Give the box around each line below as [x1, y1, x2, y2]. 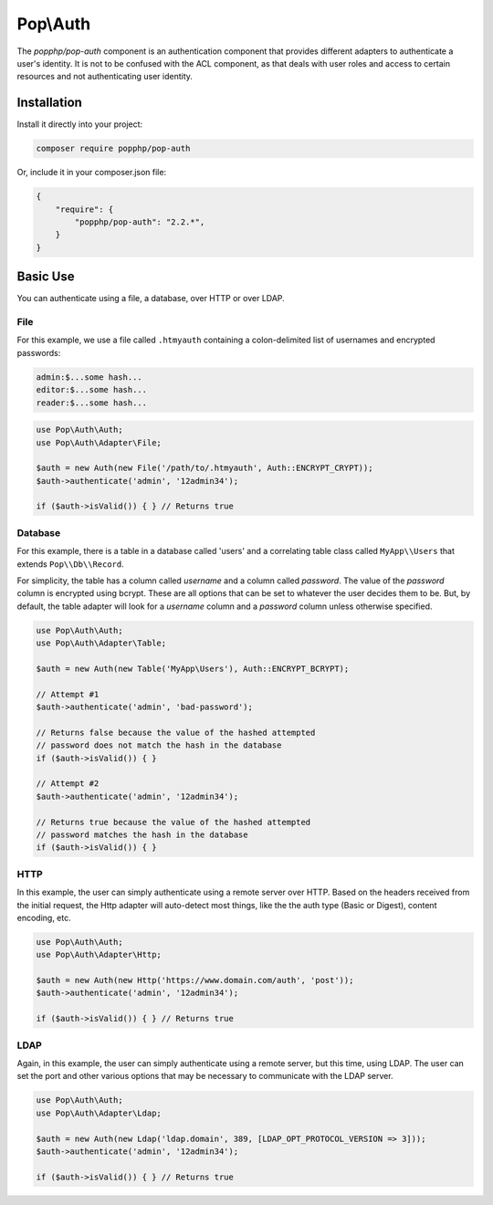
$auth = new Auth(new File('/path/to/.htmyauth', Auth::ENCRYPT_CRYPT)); [36, 463, 373, 474]
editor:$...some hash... [36, 384, 148, 395]
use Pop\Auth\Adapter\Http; [36, 949, 162, 960]
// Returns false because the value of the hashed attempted [36, 727, 316, 738]
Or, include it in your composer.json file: [16, 167, 167, 178]
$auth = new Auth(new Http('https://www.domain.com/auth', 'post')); [36, 975, 354, 986]
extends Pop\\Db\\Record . [16, 558, 125, 570]
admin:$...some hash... [36, 372, 143, 382]
